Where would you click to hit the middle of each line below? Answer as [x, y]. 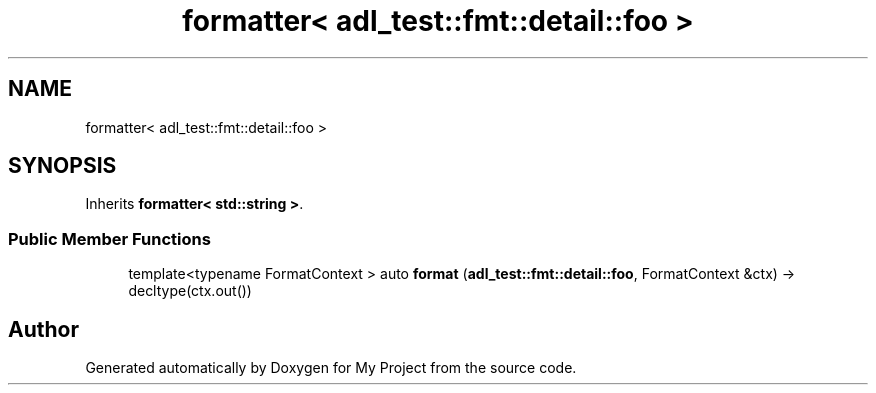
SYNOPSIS [62, 166]
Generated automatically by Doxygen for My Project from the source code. [331, 368]
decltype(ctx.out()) [190, 291]
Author [43, 329]
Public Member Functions [109, 238]
